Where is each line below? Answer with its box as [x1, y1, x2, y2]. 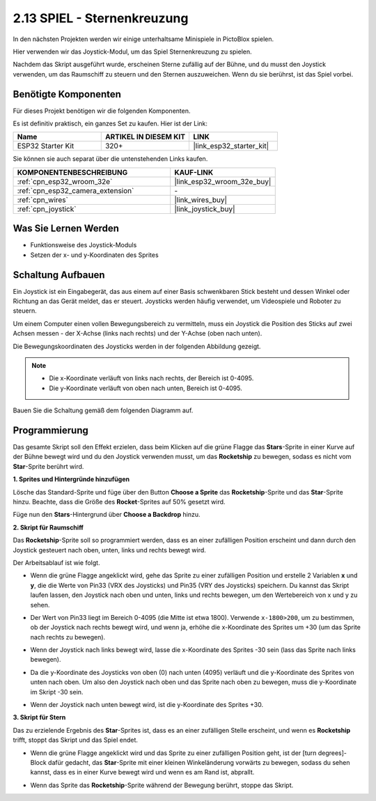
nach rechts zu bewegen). [30, 632, 106, 641]
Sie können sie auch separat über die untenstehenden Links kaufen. [13, 155, 208, 163]
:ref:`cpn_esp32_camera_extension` [17, 185, 134, 195]
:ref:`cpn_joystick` [17, 204, 77, 214]
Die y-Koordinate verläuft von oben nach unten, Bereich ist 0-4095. [49, 384, 243, 392]
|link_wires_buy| [174, 195, 228, 205]
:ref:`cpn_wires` [17, 195, 69, 205]
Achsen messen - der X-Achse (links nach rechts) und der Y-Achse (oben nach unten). [13, 329, 263, 338]
